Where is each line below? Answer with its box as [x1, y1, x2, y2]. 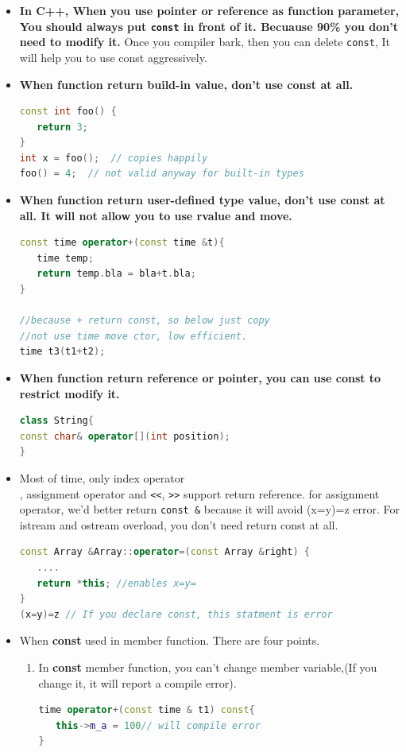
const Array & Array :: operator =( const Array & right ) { [19, 546, 311, 558]
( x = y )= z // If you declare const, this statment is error [19, 608, 333, 620]
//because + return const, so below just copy [19, 315, 270, 327]
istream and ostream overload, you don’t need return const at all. [19, 516, 338, 533]
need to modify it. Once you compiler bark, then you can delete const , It [19, 33, 390, 50]
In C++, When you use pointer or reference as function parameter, [19, 2, 400, 18]
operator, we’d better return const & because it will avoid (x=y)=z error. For [19, 501, 400, 517]
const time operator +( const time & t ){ [19, 237, 225, 249]
